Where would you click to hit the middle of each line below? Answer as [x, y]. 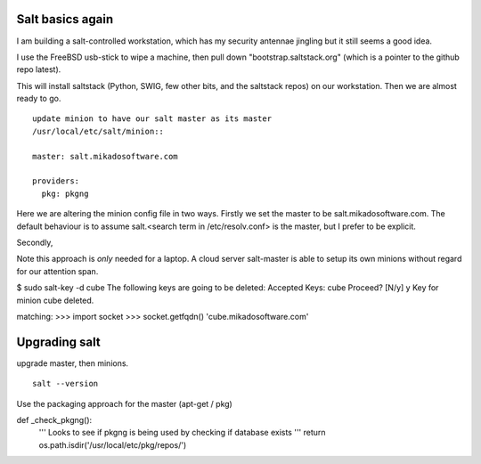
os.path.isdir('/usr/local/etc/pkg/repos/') [113, 444]
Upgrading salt [59, 342]
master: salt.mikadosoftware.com [105, 156]
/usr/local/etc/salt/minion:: [98, 131]
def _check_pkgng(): [54, 420]
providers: [56, 181]
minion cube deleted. [55, 300]
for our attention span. [57, 271]
